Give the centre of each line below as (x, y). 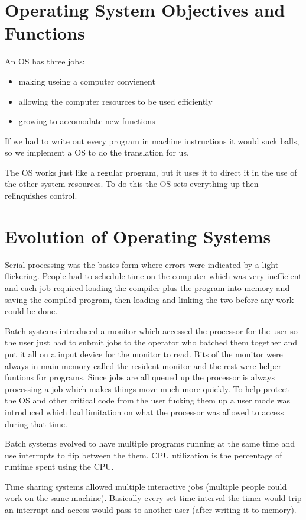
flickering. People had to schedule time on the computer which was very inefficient (153, 276)
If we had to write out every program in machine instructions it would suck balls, (152, 141)
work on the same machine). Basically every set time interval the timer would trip (153, 498)
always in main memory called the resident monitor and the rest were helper (143, 365)
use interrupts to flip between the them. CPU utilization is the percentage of (144, 455)
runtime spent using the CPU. (59, 466)
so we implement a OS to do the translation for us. (97, 152)
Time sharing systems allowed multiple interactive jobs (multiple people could (146, 486)
